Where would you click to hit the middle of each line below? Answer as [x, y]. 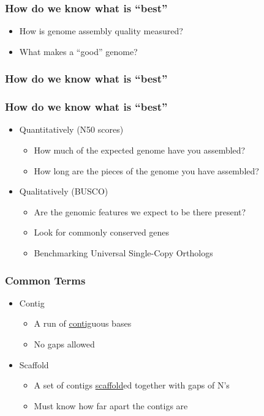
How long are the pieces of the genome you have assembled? [146, 170]
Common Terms [45, 280]
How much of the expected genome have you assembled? [140, 150]
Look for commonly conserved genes [102, 232]
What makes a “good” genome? [78, 51]
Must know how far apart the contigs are [111, 405]
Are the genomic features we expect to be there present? [140, 211]
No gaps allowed [64, 344]
